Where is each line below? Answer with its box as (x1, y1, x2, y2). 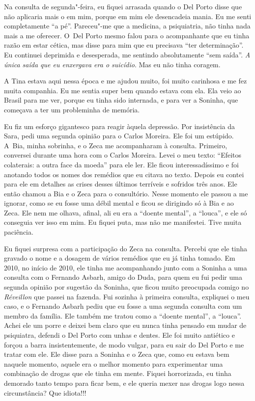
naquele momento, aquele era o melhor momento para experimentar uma (4, 358, 223, 369)
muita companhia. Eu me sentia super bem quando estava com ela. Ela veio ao (4, 85, 241, 95)
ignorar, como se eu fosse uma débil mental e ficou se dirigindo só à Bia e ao (4, 198, 234, 208)
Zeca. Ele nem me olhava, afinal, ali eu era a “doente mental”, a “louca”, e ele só (4, 207, 247, 217)
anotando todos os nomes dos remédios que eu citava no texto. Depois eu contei (4, 169, 244, 179)
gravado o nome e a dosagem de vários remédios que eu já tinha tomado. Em (4, 253, 235, 263)
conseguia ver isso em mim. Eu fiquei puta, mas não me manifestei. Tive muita (4, 217, 242, 227)
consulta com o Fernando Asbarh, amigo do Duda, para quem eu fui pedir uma (4, 272, 242, 282)
